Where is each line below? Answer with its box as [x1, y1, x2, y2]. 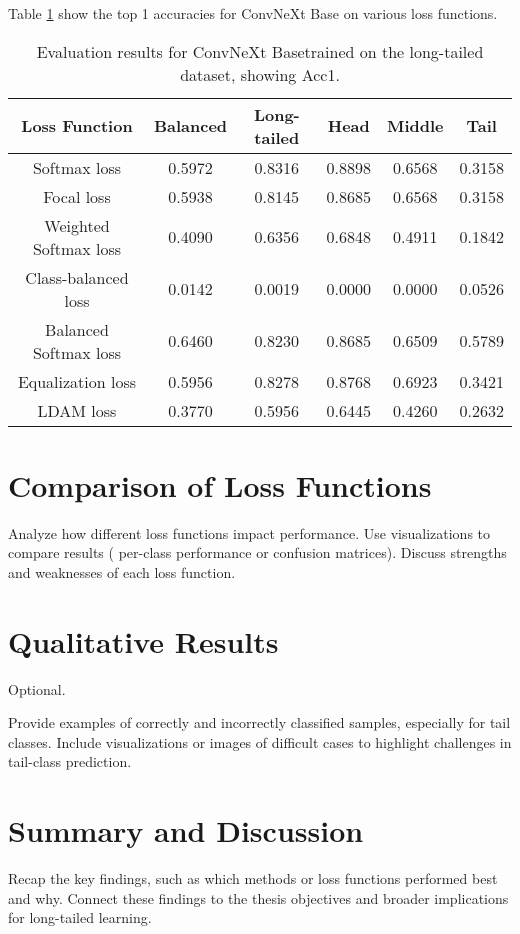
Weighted [44, 213, 110, 237]
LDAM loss [37, 398, 117, 422]
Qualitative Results [8, 620, 279, 661]
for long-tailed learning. [8, 907, 152, 928]
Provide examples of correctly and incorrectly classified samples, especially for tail [8, 712, 511, 733]
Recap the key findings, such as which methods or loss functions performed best [8, 868, 498, 889]
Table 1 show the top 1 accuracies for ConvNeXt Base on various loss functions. [8, 3, 498, 23]
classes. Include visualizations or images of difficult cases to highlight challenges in [8, 731, 512, 752]
